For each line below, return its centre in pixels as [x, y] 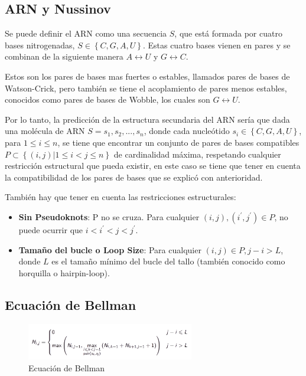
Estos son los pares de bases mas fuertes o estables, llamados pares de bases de [147, 76]
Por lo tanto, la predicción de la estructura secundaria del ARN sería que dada [147, 119]
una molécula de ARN [45, 131]
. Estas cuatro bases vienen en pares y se [217, 45]
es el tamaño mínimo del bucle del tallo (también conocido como [168, 261]
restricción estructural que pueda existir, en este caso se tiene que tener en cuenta [153, 166]
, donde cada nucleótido [187, 131]
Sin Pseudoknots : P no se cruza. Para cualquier [109, 216]
